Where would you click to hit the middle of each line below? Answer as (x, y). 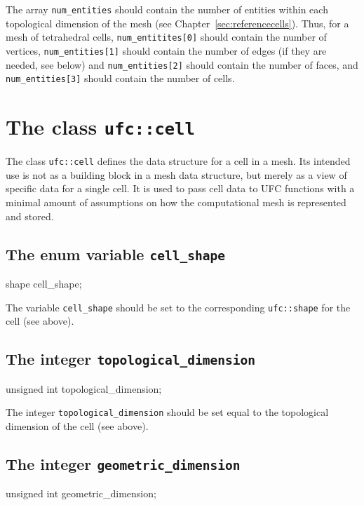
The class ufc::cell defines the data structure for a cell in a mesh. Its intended (178, 161)
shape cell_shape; (44, 283)
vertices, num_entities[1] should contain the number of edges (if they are (166, 50)
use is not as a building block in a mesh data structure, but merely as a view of (176, 174)
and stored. (30, 216)
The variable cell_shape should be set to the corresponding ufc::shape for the (178, 307)
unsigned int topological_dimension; (84, 388)
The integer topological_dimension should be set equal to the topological (167, 412)
